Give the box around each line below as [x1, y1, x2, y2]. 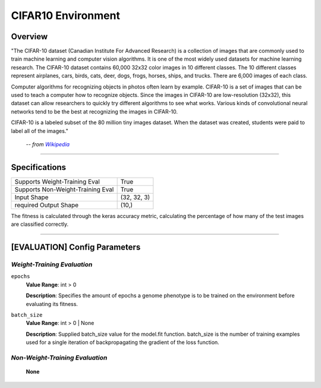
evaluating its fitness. [26, 300, 78, 307]
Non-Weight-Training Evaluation [11, 354, 108, 362]
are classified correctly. [11, 220, 69, 228]
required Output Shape [14, 201, 79, 209]
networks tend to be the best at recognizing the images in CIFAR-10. [11, 108, 178, 115]
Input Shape [14, 193, 49, 201]
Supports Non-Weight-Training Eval [14, 185, 114, 193]
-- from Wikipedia [26, 140, 70, 148]
